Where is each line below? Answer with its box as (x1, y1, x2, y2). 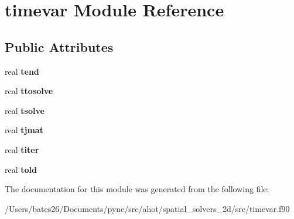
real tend (5, 65, 39, 77)
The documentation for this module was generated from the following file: (5, 183, 269, 195)
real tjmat (5, 124, 43, 136)
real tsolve (5, 104, 45, 116)
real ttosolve (5, 85, 53, 97)
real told (5, 163, 37, 175)
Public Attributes (5, 37, 114, 55)
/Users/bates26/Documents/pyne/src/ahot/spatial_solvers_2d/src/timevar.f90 (5, 202, 290, 214)
